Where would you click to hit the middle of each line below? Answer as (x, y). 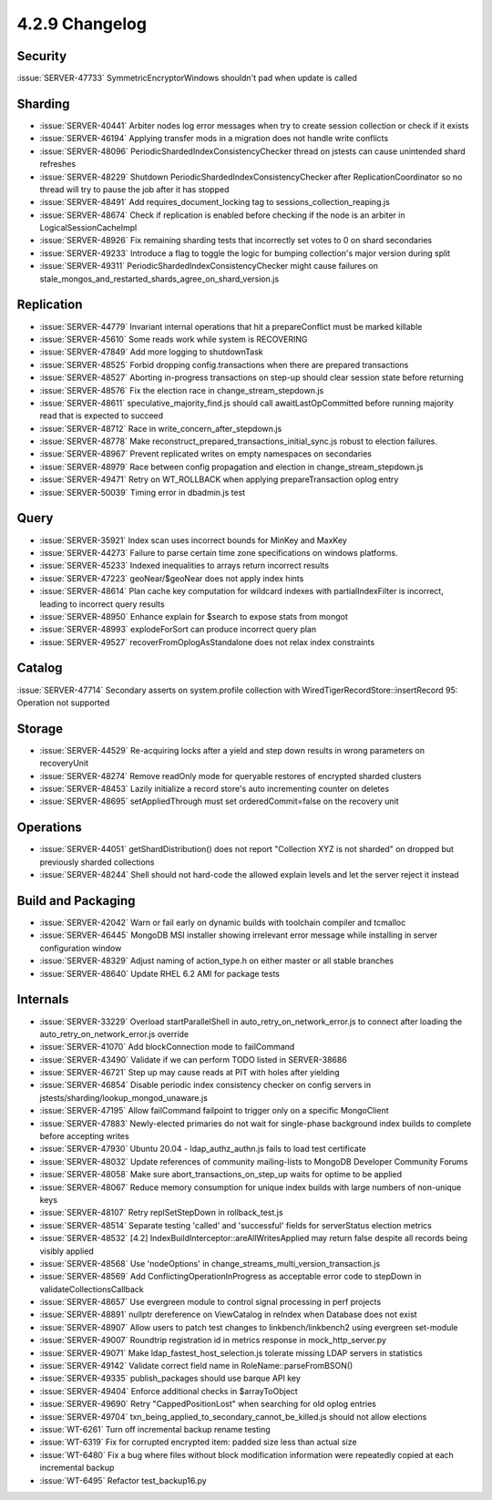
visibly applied (67, 1251)
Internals (43, 999)
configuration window (81, 948)
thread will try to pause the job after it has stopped (134, 189)
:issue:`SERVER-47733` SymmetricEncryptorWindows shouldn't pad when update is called (187, 78)
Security (42, 56)
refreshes (58, 164)
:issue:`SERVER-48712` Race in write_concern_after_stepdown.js (161, 428)
